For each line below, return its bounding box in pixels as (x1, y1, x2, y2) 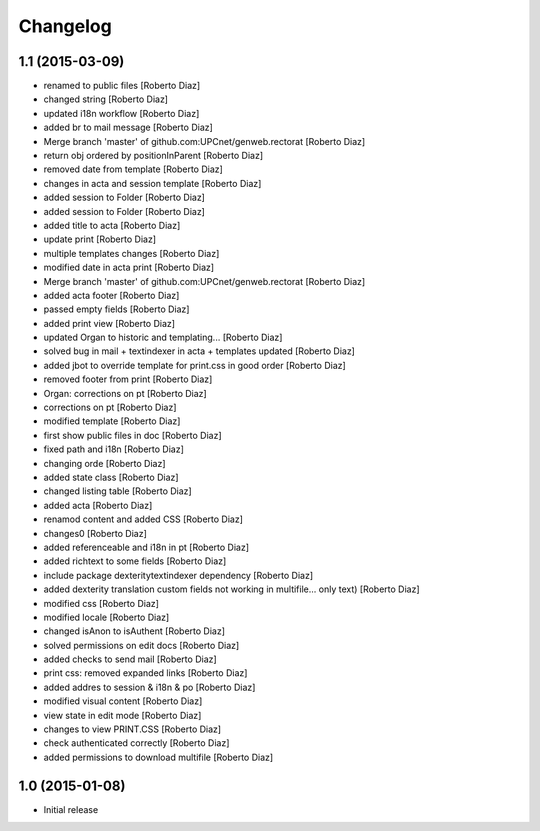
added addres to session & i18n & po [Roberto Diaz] (43, 681, 256, 693)
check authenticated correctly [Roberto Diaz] (43, 737, 230, 749)
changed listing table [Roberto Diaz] (43, 485, 192, 497)
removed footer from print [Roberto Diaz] (43, 373, 213, 385)
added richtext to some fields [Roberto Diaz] (43, 555, 227, 567)
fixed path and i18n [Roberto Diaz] (43, 443, 185, 455)
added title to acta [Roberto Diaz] (43, 219, 181, 231)
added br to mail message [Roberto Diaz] (43, 121, 214, 134)
